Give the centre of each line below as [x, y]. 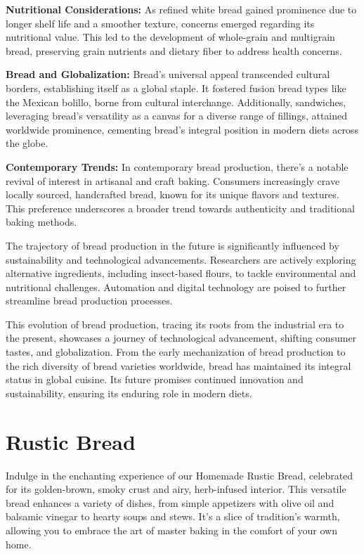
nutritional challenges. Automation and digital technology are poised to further [176, 286]
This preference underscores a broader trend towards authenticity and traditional [180, 208]
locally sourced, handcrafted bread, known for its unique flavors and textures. [173, 194]
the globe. [27, 143]
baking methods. [41, 222]
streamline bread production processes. [89, 301]
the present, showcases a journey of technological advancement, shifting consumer [181, 338]
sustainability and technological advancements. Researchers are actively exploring [181, 259]
